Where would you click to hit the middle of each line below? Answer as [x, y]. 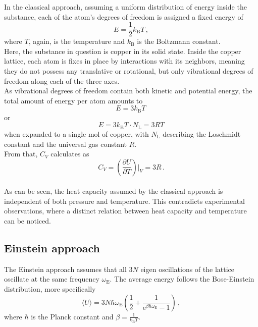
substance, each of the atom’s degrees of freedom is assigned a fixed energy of [124, 16]
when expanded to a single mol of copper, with [76, 133]
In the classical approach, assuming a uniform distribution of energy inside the [125, 7]
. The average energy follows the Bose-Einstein [182, 279]
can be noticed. [28, 221]
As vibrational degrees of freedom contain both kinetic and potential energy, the [128, 91]
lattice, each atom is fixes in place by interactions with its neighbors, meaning [124, 61]
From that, [21, 154]
